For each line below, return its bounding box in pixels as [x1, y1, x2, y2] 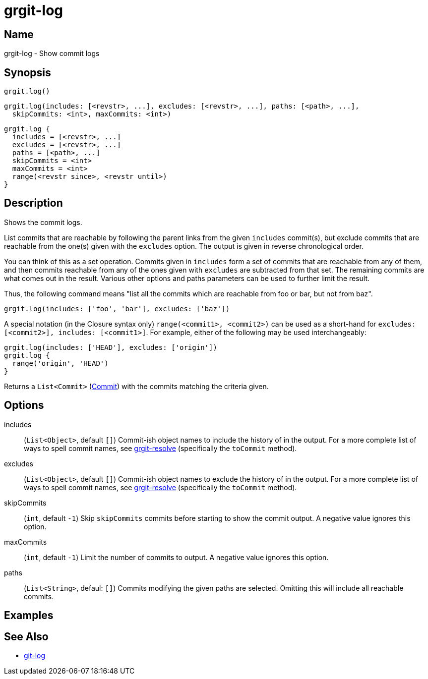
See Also [4, 630, 49, 643]
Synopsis [4, 66, 51, 79]
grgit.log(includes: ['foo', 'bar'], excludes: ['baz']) [4, 304, 230, 313]
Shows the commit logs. [4, 218, 82, 226]
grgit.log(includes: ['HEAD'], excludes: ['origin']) [4, 343, 217, 351]
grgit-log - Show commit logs [4, 49, 100, 58]
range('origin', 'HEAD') [12, 359, 109, 367]
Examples [4, 609, 54, 622]
